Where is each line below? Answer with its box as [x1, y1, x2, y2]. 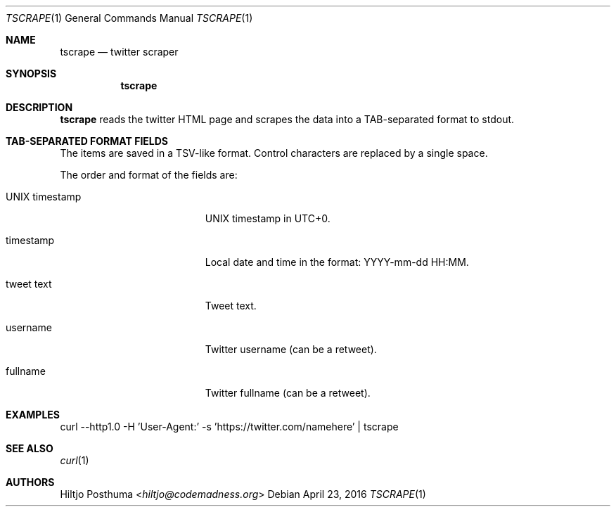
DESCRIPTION [6, 101, 73, 113]
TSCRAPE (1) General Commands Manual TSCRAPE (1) [6, 12, 253, 24]
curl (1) [60, 454, 89, 466]
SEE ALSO [6, 442, 53, 454]
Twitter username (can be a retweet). [205, 343, 377, 355]
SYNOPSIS [6, 68, 57, 79]
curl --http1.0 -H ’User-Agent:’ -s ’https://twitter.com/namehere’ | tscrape [60, 421, 399, 433]
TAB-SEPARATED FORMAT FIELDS [6, 135, 169, 147]
